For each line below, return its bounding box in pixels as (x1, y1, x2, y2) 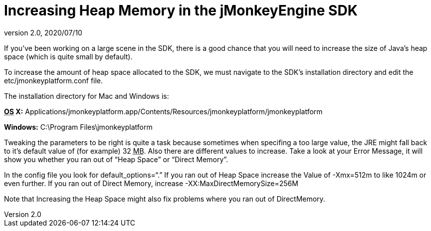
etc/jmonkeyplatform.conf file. (4, 76, 103, 85)
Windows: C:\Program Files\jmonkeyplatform (4, 122, 153, 131)
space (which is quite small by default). (4, 52, 133, 61)
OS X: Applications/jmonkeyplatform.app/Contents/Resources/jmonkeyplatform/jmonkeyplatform (4, 107, 323, 116)
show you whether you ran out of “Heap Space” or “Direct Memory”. (4, 155, 228, 164)
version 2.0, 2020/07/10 (4, 28, 82, 37)
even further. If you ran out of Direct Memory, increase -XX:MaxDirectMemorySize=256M (4, 179, 298, 188)
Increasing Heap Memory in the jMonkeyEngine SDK (4, 2, 358, 19)
